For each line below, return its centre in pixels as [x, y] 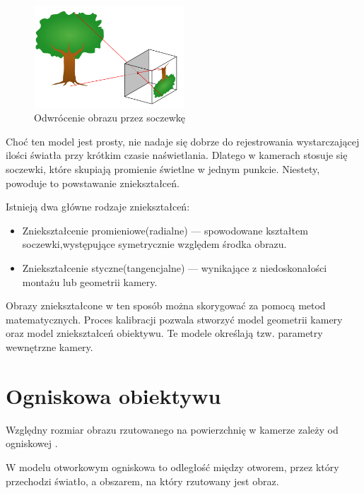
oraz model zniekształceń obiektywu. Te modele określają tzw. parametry [164, 333]
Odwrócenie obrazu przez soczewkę [110, 118]
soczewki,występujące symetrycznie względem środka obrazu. [154, 244]
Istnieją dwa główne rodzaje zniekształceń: [98, 207]
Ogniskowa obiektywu [113, 395]
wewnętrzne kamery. [49, 347]
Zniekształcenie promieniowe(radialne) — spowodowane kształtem [165, 230]
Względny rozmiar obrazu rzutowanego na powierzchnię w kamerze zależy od [172, 429]
